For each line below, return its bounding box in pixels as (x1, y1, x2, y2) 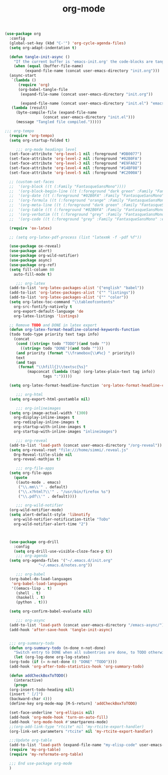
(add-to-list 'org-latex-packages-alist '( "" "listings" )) (9, 290, 135, 295)
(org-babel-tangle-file (18, 87, 68, 92)
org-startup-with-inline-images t (14, 425, 86, 430)
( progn (14, 682, 28, 688)
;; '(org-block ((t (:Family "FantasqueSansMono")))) (9, 184, 126, 189)
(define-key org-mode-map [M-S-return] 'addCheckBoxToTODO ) (9, 701, 137, 706)
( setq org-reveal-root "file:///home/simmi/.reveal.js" (9, 447, 128, 452)
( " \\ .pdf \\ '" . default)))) (18, 494, 77, 499)
